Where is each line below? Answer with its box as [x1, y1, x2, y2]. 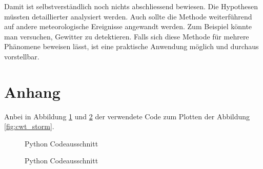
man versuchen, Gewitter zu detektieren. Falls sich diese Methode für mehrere [4, 31, 249, 41]
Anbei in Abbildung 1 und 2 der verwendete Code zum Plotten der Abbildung [4, 111, 250, 121]
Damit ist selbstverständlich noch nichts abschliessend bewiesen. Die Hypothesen [4, 1, 258, 11]
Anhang [4, 81, 60, 102]
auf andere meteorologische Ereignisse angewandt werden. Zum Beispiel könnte [4, 21, 252, 32]
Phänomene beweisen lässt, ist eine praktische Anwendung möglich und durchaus [4, 41, 259, 52]
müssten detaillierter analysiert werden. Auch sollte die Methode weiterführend [4, 11, 252, 22]
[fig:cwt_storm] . [4, 121, 54, 132]
